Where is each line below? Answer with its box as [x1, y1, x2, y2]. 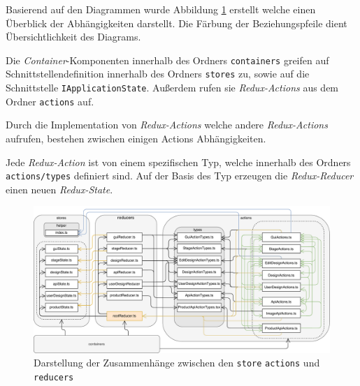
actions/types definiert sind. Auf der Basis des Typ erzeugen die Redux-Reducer [6, 168, 354, 183]
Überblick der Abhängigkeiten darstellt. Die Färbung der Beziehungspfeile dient [6, 15, 347, 30]
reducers [34, 373, 74, 383]
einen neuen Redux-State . [6, 181, 113, 196]
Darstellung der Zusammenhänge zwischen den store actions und [34, 355, 320, 370]
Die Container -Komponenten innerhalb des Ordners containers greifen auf [6, 52, 329, 67]
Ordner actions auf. [6, 94, 94, 108]
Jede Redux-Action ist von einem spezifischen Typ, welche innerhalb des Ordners [6, 154, 351, 169]
